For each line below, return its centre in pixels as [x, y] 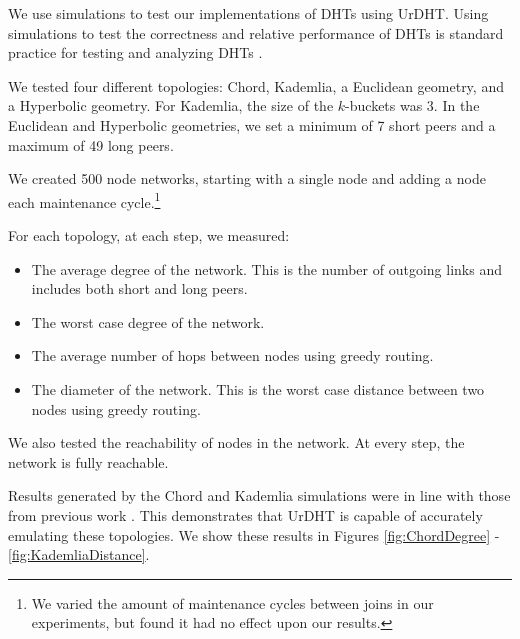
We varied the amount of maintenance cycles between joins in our [232, 602]
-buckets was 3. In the [412, 105]
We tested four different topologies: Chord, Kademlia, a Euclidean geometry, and [256, 85]
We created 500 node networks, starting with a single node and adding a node [247, 178]
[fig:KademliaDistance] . [79, 554]
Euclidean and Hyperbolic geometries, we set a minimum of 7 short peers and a [252, 124]
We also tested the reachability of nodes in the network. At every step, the [236, 442]
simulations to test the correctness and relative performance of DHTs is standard [256, 32]
